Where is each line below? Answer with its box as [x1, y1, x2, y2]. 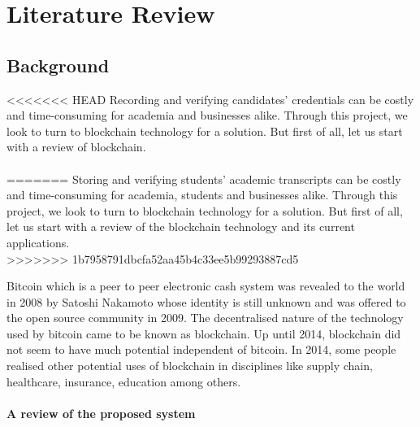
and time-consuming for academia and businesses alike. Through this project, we [6, 107, 408, 124]
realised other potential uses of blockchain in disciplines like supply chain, [6, 357, 373, 374]
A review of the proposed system [6, 404, 196, 421]
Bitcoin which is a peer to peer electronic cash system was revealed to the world [6, 277, 405, 294]
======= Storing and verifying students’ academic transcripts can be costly [6, 170, 401, 187]
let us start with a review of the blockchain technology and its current [6, 218, 355, 235]
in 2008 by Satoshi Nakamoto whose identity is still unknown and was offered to [6, 293, 406, 310]
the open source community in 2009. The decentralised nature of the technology [6, 309, 404, 326]
